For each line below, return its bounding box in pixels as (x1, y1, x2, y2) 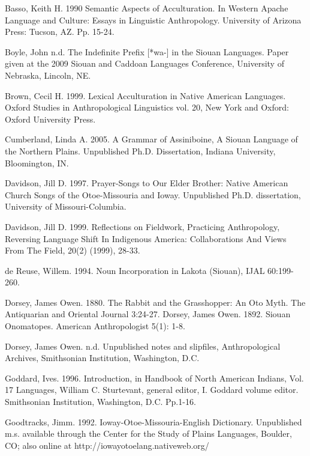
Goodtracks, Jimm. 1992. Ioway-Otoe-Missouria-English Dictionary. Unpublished (5, 415, 302, 428)
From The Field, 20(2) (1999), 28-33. (5, 244, 140, 257)
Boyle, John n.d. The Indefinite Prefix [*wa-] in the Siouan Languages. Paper (5, 45, 289, 58)
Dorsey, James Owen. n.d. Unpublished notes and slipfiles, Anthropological (5, 339, 281, 352)
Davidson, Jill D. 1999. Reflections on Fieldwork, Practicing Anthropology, (5, 220, 280, 233)
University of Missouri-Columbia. (5, 200, 127, 213)
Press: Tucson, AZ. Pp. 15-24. (5, 25, 115, 38)
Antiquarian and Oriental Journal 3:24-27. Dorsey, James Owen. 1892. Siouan (5, 308, 291, 320)
